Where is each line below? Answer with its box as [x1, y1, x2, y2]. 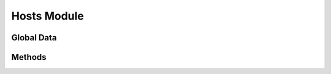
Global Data [11, 32, 57, 43]
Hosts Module [11, 9, 84, 23]
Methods [11, 52, 47, 62]
